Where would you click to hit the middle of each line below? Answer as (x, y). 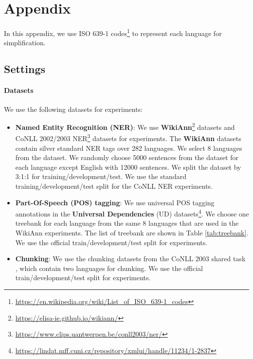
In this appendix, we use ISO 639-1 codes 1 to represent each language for (113, 32)
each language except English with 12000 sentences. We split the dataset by (128, 167)
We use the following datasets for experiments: (73, 109)
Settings (25, 69)
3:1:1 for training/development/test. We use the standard (101, 176)
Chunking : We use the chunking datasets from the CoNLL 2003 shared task (130, 259)
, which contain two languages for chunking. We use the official (109, 268)
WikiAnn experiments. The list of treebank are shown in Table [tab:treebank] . (132, 233)
